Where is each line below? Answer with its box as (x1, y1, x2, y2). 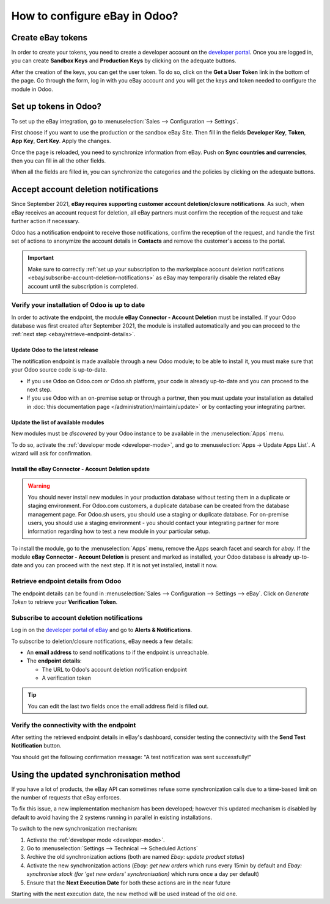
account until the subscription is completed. (28, 282, 139, 290)
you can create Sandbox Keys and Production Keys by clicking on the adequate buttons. (11, 57, 237, 64)
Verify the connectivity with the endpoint (11, 721, 136, 729)
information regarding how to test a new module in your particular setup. (28, 527, 210, 535)
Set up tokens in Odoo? (11, 101, 102, 112)
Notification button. (11, 742, 62, 749)
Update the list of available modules (11, 419, 105, 426)
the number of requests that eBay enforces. (11, 794, 122, 801)
